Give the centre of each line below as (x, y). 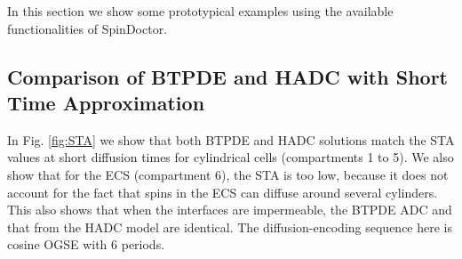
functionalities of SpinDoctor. (88, 28)
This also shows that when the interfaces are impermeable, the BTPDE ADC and (230, 210)
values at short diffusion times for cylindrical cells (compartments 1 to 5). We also (231, 157)
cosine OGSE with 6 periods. (86, 244)
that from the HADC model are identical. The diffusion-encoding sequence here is (230, 227)
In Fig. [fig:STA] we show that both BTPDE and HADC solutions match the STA (231, 139)
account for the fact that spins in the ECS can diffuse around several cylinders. (223, 192)
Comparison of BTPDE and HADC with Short (227, 76)
